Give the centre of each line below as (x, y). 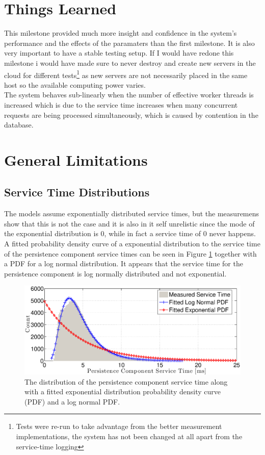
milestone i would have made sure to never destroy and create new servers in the (130, 62)
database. (19, 125)
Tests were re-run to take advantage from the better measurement (119, 426)
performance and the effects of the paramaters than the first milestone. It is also (129, 43)
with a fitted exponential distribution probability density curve (123, 391)
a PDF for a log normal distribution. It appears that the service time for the (124, 263)
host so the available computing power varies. (75, 84)
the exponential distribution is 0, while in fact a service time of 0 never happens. (130, 233)
